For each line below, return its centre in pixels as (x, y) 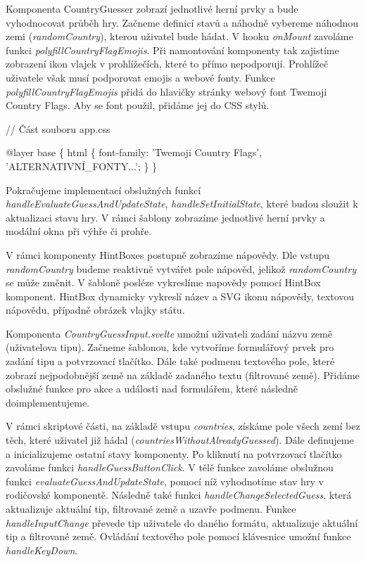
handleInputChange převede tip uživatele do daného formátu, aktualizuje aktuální (182, 522)
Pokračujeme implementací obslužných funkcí (103, 190)
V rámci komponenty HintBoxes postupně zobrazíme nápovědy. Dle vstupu (168, 254)
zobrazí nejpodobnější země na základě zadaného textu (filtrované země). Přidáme (183, 375)
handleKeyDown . (42, 550)
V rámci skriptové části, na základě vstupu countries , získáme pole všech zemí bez (183, 426)
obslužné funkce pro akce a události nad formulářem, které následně (152, 389)
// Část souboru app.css (58, 128)
